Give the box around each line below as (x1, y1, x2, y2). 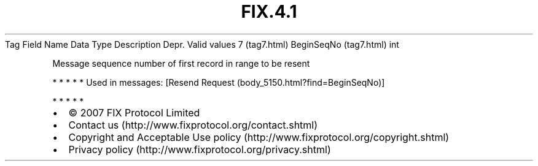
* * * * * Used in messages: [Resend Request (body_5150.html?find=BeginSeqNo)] (52, 77, 385, 88)
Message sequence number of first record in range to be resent (52, 58, 310, 69)
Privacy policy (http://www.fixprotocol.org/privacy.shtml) (68, 143, 331, 156)
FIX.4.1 (241, 1, 297, 22)
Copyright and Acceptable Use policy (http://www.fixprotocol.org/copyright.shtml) (68, 130, 450, 143)
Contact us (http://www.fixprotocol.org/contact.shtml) (68, 118, 318, 131)
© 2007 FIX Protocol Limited (68, 106, 200, 119)
